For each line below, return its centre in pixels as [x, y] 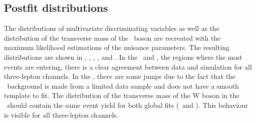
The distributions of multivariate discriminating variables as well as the [112, 28]
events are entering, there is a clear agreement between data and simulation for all [128, 66]
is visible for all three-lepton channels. [61, 114]
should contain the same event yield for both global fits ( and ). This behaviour [128, 105]
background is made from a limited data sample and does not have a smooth [123, 86]
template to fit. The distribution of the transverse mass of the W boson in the [122, 95]
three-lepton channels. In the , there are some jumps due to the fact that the [120, 76]
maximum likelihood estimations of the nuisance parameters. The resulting [117, 47]
